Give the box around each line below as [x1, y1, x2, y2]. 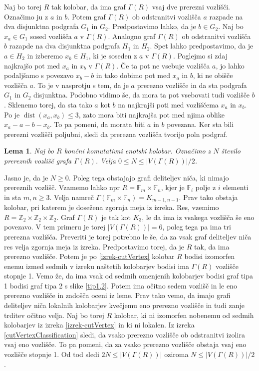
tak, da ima [194, 241, 230, 251]
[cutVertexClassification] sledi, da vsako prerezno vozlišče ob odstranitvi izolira [4, 329, 245, 339]
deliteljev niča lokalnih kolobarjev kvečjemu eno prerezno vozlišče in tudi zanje [4, 300, 245, 310]
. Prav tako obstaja [179, 191, 238, 202]
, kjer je [161, 182, 185, 192]
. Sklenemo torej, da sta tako [4, 99, 92, 109]
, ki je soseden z [88, 50, 137, 60]
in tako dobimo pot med [96, 70, 171, 80]
